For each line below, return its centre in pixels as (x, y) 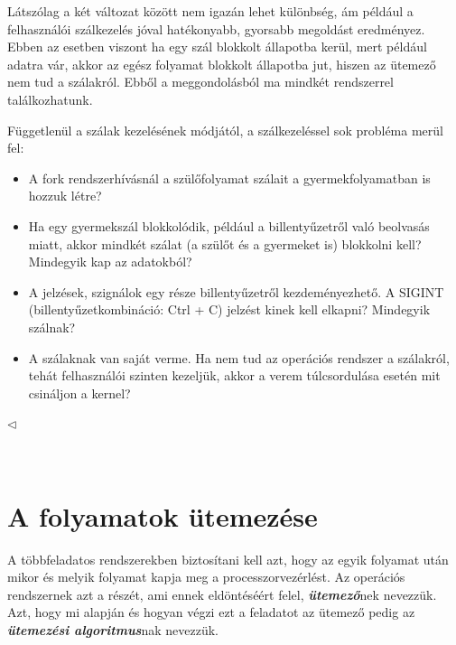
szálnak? (52, 327)
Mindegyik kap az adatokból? (110, 262)
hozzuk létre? (65, 196)
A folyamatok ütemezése (163, 515)
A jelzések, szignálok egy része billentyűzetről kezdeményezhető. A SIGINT (236, 291)
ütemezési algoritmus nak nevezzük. (113, 629)
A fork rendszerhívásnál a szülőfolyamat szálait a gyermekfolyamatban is (229, 178)
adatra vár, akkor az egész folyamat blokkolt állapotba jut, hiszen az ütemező (222, 64)
